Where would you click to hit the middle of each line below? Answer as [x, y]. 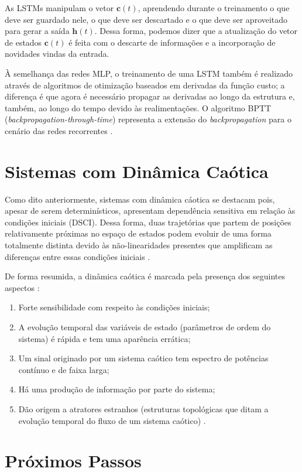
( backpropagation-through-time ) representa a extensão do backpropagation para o [148, 119]
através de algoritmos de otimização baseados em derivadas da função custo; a [145, 85]
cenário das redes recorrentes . [59, 130]
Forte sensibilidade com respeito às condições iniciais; [114, 307]
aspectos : [22, 287]
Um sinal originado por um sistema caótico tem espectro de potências [143, 358]
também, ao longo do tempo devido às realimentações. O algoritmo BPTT [138, 107]
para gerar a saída [37, 31]
